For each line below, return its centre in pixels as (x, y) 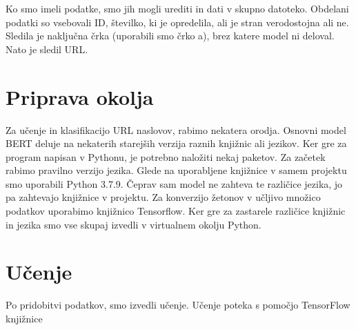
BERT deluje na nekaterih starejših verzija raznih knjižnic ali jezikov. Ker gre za (176, 143)
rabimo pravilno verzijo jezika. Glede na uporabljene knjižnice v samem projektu (176, 170)
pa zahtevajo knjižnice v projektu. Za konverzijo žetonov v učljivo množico (163, 197)
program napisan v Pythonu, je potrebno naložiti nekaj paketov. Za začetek (166, 156)
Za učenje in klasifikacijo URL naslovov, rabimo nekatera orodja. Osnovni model (176, 129)
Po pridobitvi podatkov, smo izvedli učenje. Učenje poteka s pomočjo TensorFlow (178, 305)
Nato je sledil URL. (47, 49)
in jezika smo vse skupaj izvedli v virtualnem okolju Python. (133, 224)
